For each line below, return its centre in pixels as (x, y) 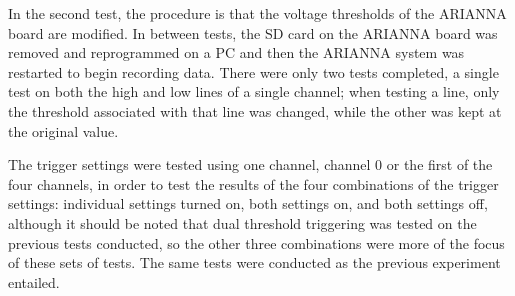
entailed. (34, 281)
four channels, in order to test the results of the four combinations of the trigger (253, 183)
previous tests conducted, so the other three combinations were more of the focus (256, 242)
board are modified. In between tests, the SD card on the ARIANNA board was (253, 32)
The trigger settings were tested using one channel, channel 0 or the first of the (250, 164)
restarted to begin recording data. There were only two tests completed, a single (253, 71)
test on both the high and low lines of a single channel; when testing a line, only (254, 91)
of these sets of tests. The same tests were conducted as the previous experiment (254, 262)
